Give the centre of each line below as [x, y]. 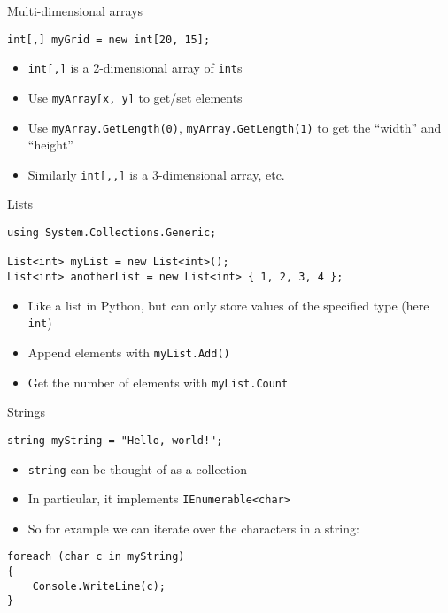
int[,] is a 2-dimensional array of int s [135, 68]
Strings [26, 412]
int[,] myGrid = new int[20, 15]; [109, 39]
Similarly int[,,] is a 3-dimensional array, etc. [156, 174]
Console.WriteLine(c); [99, 586]
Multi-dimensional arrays [75, 11]
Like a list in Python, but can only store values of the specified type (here [228, 305]
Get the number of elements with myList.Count [158, 382]
